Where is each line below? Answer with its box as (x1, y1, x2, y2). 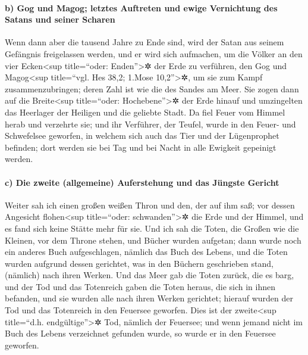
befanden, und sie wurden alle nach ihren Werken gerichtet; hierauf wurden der (5, 292, 293, 304)
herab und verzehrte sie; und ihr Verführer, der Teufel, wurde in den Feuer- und (5, 117, 296, 130)
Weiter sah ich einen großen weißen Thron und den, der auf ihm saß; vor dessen (5, 198, 295, 211)
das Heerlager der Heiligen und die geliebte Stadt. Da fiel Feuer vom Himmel (5, 105, 285, 118)
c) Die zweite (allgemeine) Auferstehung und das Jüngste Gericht (5, 176, 279, 188)
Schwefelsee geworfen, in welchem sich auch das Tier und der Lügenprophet (5, 129, 279, 142)
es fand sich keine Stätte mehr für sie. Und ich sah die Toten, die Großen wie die (5, 222, 299, 234)
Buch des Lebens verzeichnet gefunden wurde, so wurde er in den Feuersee (5, 327, 276, 340)
